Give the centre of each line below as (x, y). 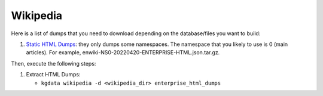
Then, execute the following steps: (54, 63)
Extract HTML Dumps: (53, 75)
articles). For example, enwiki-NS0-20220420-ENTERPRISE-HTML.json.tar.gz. (123, 52)
